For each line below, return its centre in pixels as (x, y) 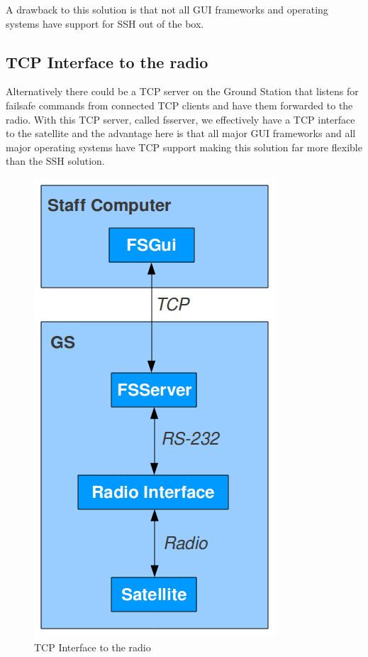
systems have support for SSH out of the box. (105, 23)
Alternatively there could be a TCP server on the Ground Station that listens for (182, 91)
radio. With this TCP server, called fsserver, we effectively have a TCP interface (180, 119)
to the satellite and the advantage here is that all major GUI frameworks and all (181, 133)
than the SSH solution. (55, 161)
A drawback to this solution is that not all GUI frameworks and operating (167, 9)
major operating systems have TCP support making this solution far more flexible (184, 147)
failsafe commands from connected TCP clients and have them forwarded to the (179, 105)
